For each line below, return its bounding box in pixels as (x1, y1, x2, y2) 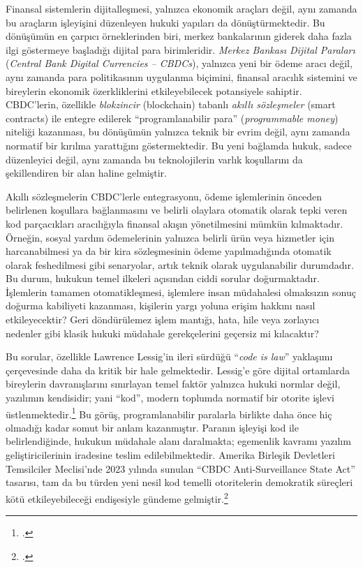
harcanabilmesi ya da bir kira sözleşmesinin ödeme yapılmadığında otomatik (6, 244, 332, 258)
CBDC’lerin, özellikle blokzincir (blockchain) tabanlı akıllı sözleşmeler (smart (6, 97, 336, 112)
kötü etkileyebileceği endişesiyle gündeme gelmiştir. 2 (6, 489, 228, 506)
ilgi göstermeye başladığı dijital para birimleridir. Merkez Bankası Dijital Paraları (6, 42, 355, 57)
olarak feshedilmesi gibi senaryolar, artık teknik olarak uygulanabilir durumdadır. (6, 257, 354, 272)
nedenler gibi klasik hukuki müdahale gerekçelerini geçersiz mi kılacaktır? (6, 325, 319, 340)
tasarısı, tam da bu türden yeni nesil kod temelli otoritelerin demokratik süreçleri (6, 475, 353, 489)
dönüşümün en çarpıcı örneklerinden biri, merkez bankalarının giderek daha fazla (6, 29, 352, 43)
